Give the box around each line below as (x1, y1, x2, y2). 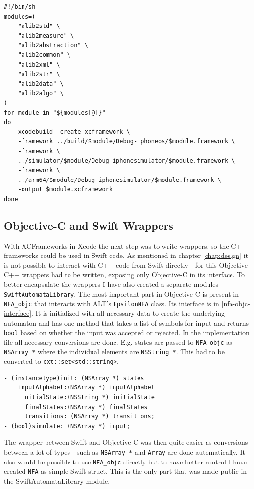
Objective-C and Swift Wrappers (4, 217, 173, 232)
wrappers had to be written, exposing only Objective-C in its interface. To (22, 269, 245, 280)
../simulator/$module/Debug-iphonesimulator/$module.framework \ (18, 157, 235, 164)
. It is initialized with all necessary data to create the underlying (31, 308, 225, 318)
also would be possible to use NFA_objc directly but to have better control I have (4, 456, 247, 466)
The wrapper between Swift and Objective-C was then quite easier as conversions (4, 437, 248, 447)
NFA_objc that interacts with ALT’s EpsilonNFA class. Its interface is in (4, 298, 219, 309)
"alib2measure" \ (18, 32, 74, 39)
